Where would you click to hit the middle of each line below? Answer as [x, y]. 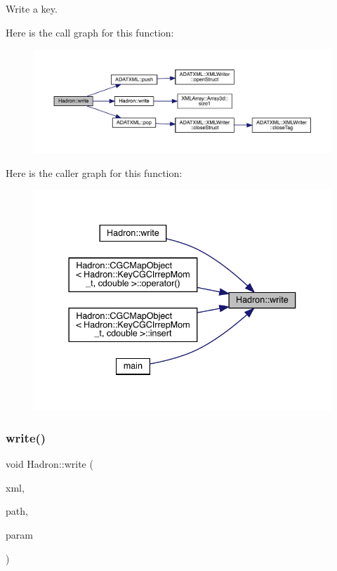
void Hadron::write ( [49, 464]
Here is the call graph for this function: [90, 32]
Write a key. [32, 8]
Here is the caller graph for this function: [94, 172]
